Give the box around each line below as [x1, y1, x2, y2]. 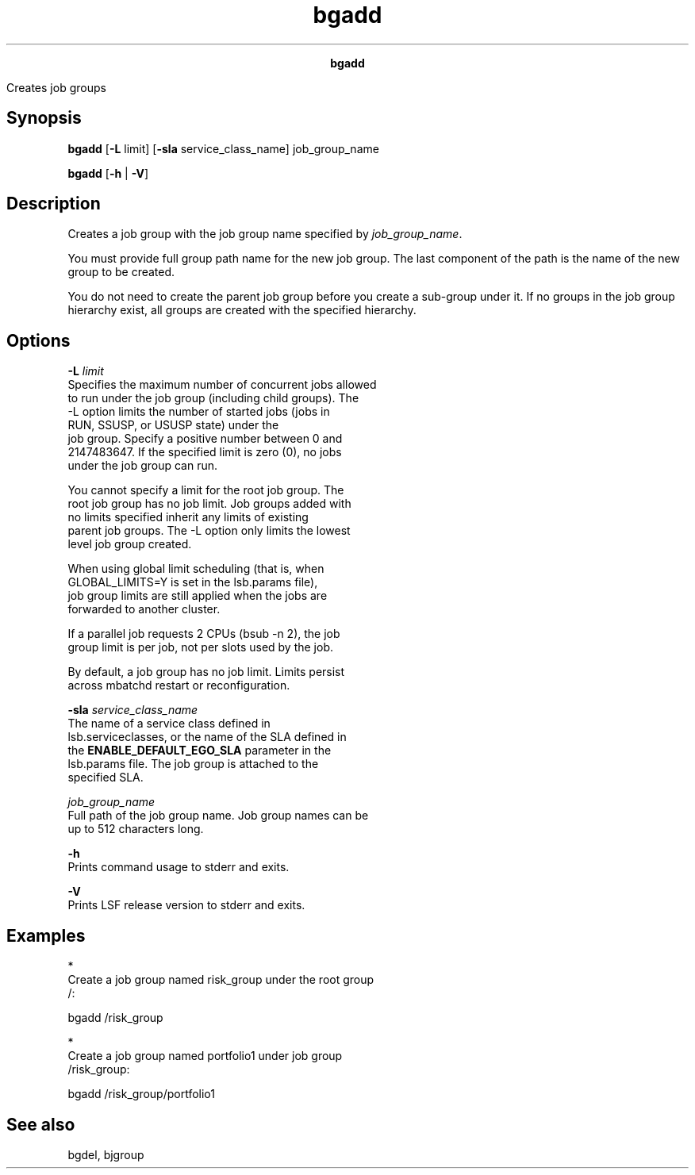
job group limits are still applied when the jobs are [67, 589, 328, 603]
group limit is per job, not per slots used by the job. [67, 640, 334, 655]
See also [6, 1114, 75, 1135]
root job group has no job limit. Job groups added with [67, 497, 351, 511]
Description [6, 194, 101, 214]
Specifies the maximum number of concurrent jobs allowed [67, 378, 377, 392]
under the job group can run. [67, 459, 218, 473]
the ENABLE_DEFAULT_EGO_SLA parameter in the [67, 743, 332, 758]
